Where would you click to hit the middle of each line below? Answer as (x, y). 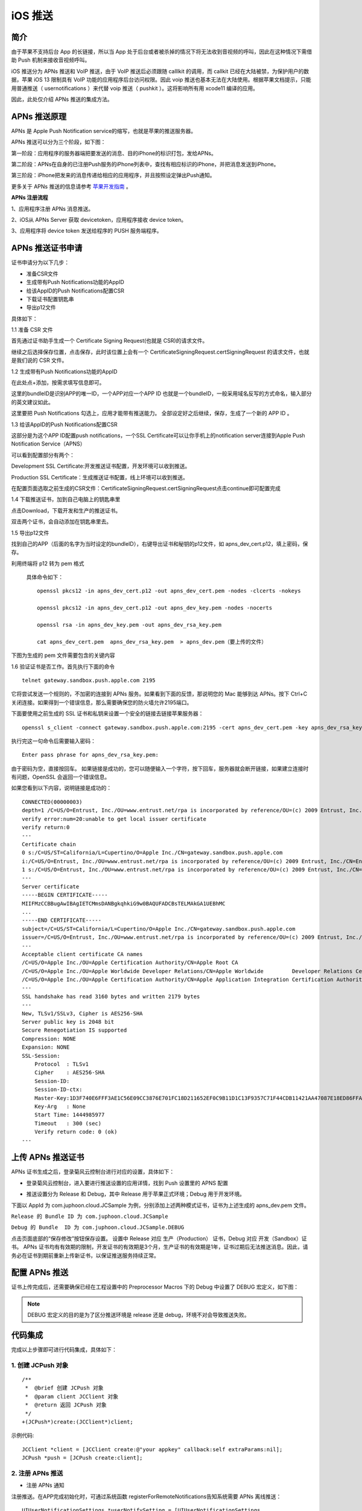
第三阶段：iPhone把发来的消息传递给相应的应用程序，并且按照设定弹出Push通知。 (113, 175)
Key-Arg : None (60, 1106)
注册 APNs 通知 (45, 1485)
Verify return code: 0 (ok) (76, 1132)
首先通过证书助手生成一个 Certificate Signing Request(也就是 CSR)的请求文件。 (110, 341)
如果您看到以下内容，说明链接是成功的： (61, 788)
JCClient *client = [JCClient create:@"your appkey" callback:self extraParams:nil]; (152, 1449)
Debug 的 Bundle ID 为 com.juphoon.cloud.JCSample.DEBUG (97, 1228)
